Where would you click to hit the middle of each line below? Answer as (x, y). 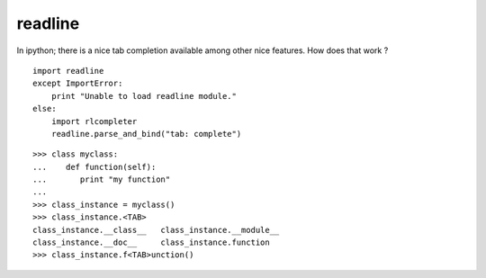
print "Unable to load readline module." (144, 96)
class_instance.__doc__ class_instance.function (151, 242)
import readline (68, 71)
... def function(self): (94, 167)
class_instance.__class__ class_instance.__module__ (156, 230)
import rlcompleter (94, 121)
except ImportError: (78, 84)
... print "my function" (102, 179)
